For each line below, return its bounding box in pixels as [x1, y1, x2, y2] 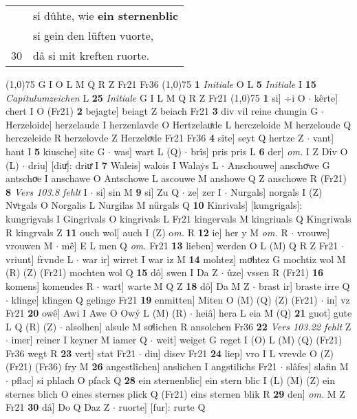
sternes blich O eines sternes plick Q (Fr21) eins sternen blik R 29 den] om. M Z [6, 386, 345, 400]
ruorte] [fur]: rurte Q [118, 400, 206, 414]
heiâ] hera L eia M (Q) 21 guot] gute [195, 306, 352, 320]
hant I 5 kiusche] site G [6, 144, 105, 158]
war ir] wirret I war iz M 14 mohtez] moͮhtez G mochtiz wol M [82, 251, 346, 266]
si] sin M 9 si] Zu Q [96, 184, 180, 199]
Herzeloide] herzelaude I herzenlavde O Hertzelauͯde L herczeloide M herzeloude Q [6, 117, 351, 131]
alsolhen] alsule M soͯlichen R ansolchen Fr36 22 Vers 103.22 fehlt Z [65, 319, 351, 333]
